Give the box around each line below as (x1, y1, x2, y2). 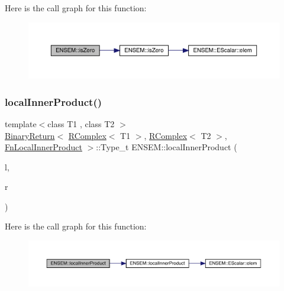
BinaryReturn (5, 129, 55, 141)
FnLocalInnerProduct (5, 141, 82, 153)
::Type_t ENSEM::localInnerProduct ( (96, 141, 237, 153)
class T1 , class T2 (47, 117, 115, 130)
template (5, 117, 37, 130)
